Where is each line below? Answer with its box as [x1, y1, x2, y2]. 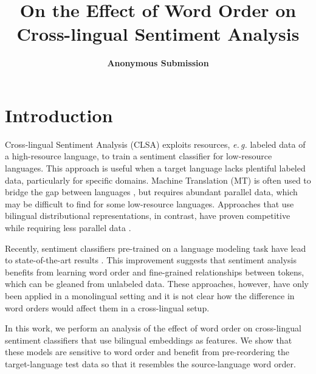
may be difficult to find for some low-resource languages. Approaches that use [5, 197, 294, 210]
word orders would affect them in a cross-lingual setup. [5, 301, 210, 314]
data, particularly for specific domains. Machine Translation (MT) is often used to [5, 173, 311, 186]
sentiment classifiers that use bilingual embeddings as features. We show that [5, 333, 292, 346]
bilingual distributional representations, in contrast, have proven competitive [5, 209, 290, 222]
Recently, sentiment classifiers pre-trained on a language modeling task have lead [5, 241, 306, 254]
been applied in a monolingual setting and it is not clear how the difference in [5, 289, 295, 302]
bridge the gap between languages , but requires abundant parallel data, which [5, 185, 298, 198]
